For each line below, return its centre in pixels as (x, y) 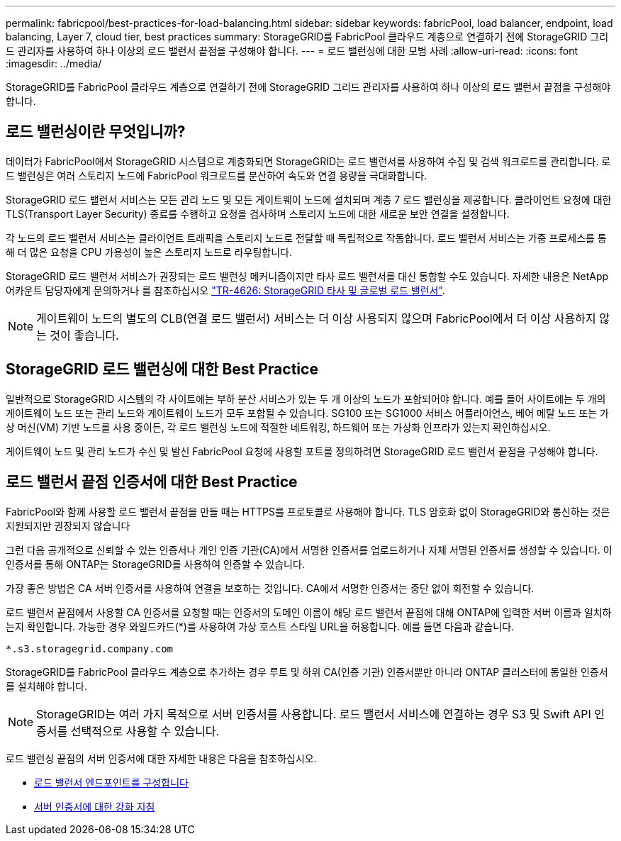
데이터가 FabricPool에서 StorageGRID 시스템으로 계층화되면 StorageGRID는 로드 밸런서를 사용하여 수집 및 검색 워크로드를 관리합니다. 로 (308, 161)
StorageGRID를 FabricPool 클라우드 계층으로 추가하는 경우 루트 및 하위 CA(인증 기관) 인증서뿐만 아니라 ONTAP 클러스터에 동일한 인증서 (307, 672)
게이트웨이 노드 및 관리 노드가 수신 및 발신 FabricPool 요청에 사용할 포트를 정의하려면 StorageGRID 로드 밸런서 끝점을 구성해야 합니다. (302, 451)
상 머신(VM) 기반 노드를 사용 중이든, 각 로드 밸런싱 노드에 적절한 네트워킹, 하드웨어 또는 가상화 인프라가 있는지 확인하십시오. (278, 427)
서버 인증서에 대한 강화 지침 (95, 806)
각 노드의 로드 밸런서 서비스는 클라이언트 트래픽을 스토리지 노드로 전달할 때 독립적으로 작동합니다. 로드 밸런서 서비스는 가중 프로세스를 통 (306, 238)
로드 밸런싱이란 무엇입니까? (96, 132)
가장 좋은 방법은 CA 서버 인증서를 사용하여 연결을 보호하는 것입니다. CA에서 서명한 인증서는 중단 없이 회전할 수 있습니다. (270, 588)
